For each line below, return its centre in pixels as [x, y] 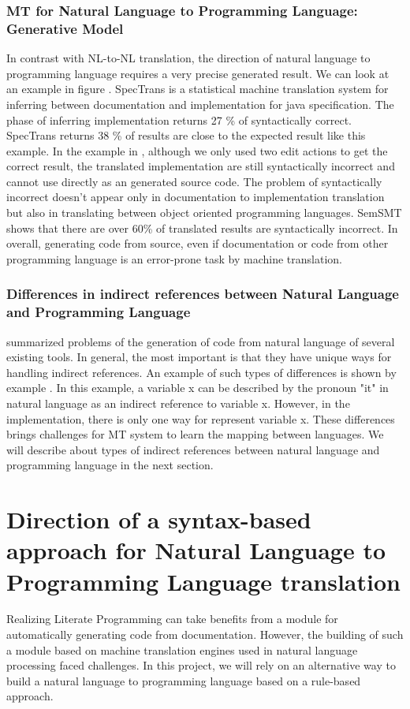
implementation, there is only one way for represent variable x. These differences [201, 418]
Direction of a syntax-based [159, 519]
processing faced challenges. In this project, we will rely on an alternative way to [201, 665]
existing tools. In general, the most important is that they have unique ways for [199, 357]
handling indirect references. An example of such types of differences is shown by [201, 372]
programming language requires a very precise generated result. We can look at [198, 73]
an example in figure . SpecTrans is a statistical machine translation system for [198, 89]
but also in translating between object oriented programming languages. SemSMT [204, 213]
